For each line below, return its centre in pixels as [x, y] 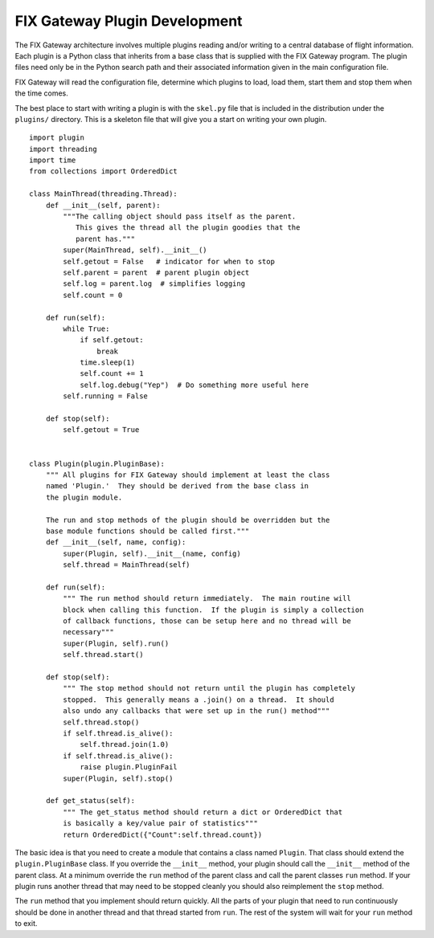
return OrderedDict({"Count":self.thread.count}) [163, 834]
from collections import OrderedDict [104, 171]
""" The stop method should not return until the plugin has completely [209, 688]
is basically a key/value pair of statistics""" [161, 824]
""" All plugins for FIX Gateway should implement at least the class [188, 475]
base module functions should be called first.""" [147, 531]
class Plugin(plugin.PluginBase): [97, 463]
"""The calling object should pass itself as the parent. [180, 216]
